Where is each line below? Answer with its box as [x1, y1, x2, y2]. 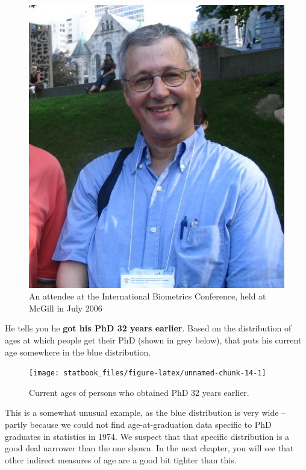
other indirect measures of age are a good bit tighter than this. [5, 453, 237, 466]
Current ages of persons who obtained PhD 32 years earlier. [29, 386, 249, 398]
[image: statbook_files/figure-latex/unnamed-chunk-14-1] [29, 369, 266, 378]
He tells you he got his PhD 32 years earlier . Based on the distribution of [5, 322, 292, 334]
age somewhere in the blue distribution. [5, 345, 151, 358]
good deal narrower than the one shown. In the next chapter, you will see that [5, 442, 294, 454]
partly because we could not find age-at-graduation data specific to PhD [5, 418, 272, 430]
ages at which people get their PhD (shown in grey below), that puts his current [5, 333, 302, 346]
